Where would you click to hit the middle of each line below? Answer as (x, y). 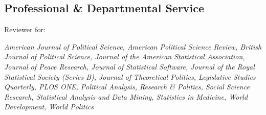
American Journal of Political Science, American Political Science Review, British (133, 46)
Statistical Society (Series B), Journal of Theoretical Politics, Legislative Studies (130, 76)
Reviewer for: (25, 29)
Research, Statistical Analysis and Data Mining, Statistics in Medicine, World (126, 96)
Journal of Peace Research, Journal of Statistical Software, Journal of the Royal (129, 66)
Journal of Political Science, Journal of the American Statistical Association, (125, 56)
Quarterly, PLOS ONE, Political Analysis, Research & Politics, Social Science (127, 87)
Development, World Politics (49, 107)
